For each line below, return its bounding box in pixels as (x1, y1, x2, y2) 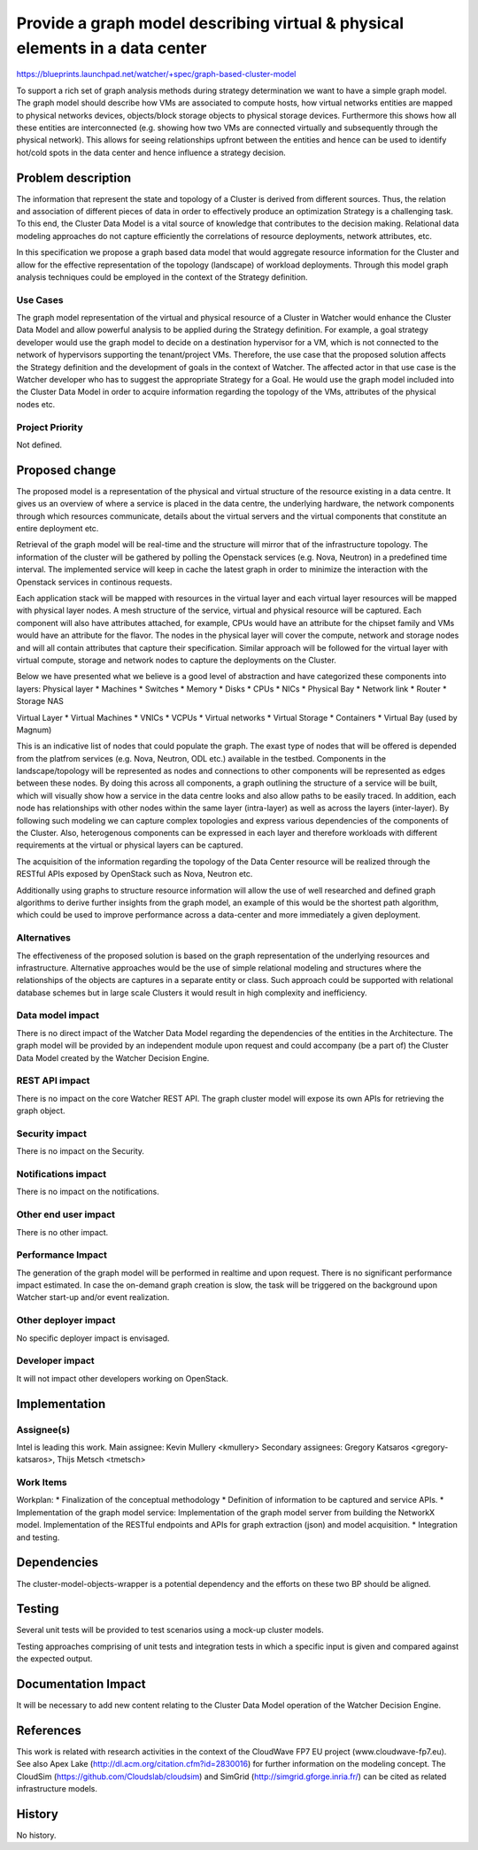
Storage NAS (16, 696, 64, 707)
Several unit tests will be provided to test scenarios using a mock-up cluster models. (16, 1625, 324, 1636)
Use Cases (16, 293, 64, 306)
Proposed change (16, 462, 117, 477)
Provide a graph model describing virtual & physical (16, 13, 405, 33)
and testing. (16, 1532, 60, 1543)
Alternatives (16, 932, 71, 944)
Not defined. (16, 439, 62, 450)
